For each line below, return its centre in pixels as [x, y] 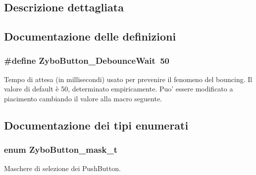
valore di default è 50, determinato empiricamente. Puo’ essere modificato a [119, 89]
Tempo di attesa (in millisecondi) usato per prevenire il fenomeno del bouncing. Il [128, 79]
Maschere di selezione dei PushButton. [62, 168]
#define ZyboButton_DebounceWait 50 [87, 61]
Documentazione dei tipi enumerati [96, 125]
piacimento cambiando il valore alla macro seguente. [83, 98]
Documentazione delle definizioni [90, 36]
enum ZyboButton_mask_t [61, 150]
